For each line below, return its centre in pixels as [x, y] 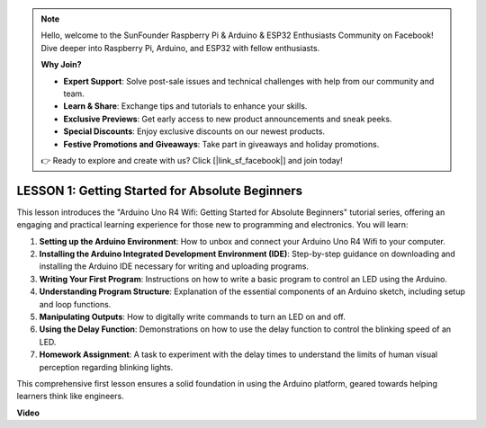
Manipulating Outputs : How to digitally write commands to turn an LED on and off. [192, 317]
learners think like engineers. [71, 397]
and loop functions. [75, 304]
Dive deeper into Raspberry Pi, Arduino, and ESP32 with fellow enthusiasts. [180, 48]
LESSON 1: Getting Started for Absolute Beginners [160, 190]
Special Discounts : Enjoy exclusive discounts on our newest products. [194, 131]
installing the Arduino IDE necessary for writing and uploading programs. [174, 266]
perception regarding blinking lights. [106, 367]
